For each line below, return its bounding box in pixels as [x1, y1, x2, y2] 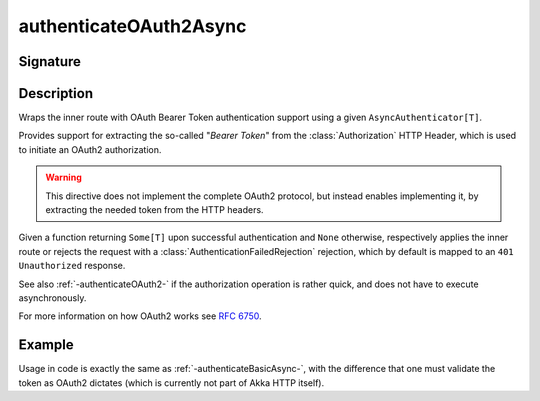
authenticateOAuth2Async [18, 15, 247, 37]
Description [18, 85, 94, 102]
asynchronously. [18, 291, 87, 304]
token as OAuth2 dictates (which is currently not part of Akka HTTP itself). [18, 376, 325, 389]
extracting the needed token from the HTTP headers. [45, 204, 264, 216]
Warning [45, 171, 82, 184]
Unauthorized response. [18, 260, 126, 272]
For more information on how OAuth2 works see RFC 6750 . [18, 310, 262, 322]
